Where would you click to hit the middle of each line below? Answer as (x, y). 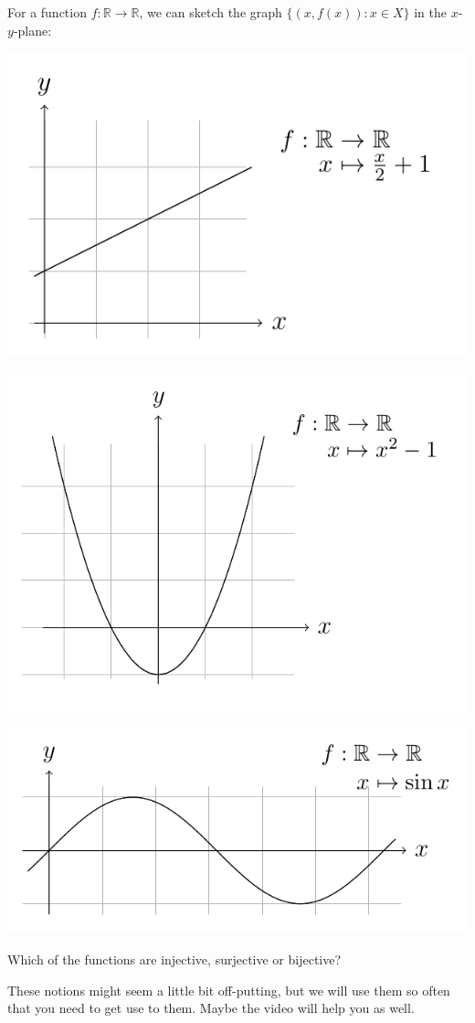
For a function (47, 12)
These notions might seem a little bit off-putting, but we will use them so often (229, 990)
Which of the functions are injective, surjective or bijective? (174, 959)
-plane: (32, 30)
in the (430, 12)
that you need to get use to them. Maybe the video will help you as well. (211, 1008)
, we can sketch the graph (211, 12)
